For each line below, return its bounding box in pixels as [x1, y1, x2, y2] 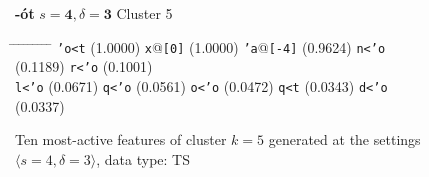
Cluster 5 [116, 3, 173, 23]
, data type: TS [96, 148, 190, 169]
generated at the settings [268, 129, 421, 150]
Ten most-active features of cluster [15, 129, 227, 150]
